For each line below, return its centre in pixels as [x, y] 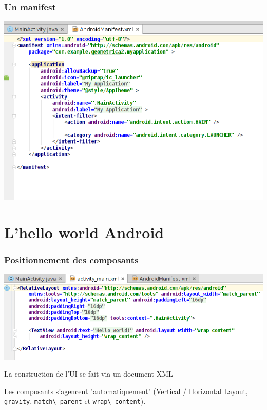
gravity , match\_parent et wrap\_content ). [75, 401]
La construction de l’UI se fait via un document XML [89, 374]
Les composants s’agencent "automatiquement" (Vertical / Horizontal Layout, [126, 391]
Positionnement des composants [71, 260]
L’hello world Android [84, 232]
